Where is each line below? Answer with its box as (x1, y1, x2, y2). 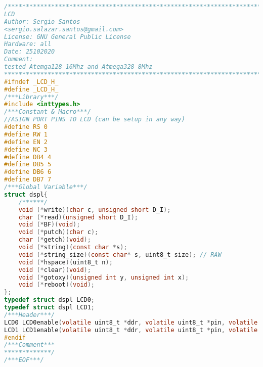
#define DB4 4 (4, 153, 52, 161)
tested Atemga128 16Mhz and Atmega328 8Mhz (4, 63, 153, 70)
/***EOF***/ (4, 356, 44, 364)
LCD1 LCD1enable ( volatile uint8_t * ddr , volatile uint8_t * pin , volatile (4, 326, 258, 334)
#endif (4, 334, 26, 341)
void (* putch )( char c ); (18, 228, 99, 236)
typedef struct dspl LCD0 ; (4, 296, 95, 304)
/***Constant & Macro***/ (4, 108, 91, 116)
